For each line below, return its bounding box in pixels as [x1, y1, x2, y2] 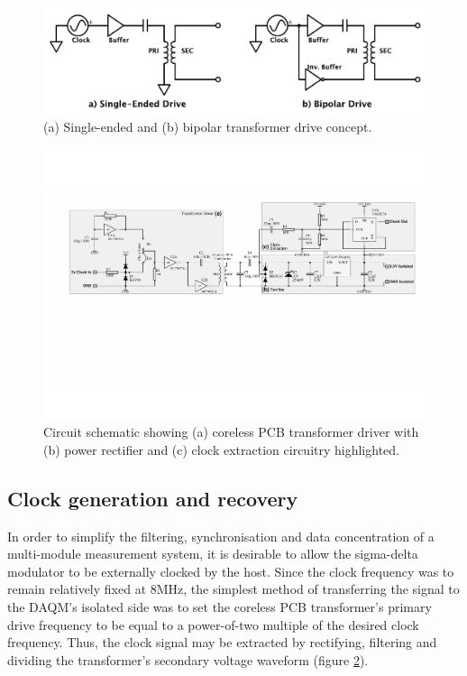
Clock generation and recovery [7, 484, 298, 512]
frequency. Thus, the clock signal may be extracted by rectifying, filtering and [7, 633, 437, 652]
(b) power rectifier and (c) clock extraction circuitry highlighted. [43, 440, 399, 458]
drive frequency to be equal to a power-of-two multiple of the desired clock [7, 615, 419, 634]
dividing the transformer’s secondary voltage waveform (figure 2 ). [7, 650, 369, 669]
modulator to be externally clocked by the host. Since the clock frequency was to [7, 561, 454, 580]
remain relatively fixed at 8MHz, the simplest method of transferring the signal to [7, 579, 460, 598]
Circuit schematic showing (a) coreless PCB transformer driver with [43, 422, 419, 441]
